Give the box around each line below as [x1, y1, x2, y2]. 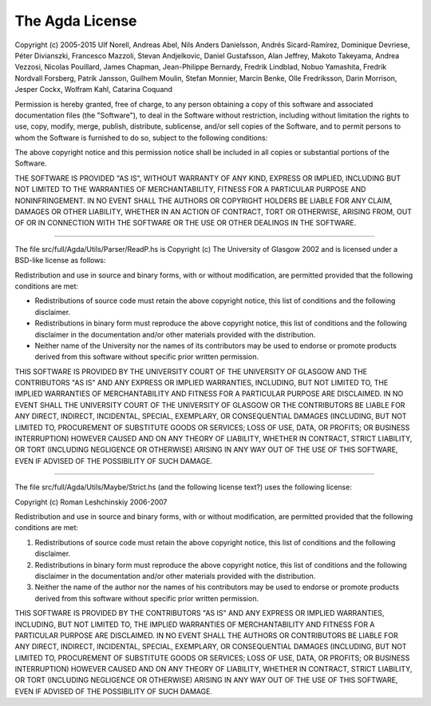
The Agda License [14, 12, 137, 30]
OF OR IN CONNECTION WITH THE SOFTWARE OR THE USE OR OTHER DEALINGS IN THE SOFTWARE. [14, 218, 357, 228]
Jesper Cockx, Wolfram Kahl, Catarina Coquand [14, 85, 173, 94]
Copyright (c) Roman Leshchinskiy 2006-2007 [14, 497, 168, 507]
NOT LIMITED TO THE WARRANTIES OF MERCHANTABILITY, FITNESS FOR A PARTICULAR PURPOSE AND [14, 185, 366, 194]
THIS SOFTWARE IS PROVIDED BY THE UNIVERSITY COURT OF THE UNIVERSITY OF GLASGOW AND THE [14, 366, 367, 376]
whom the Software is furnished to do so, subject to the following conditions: [14, 133, 268, 142]
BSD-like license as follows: [14, 256, 106, 265]
